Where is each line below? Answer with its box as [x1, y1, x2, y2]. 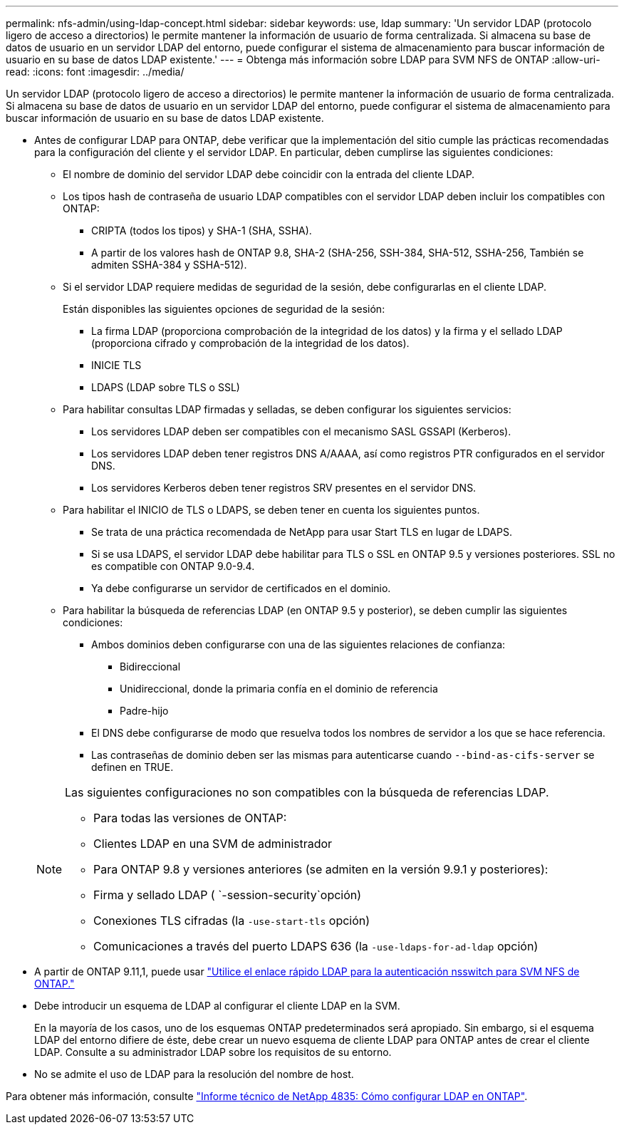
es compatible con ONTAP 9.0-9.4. [91, 560, 255, 572]
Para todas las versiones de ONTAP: [93, 811, 287, 825]
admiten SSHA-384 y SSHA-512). [91, 259, 247, 271]
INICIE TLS [91, 359, 142, 371]
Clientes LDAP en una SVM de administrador [93, 836, 333, 851]
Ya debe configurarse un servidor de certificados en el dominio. [91, 582, 391, 594]
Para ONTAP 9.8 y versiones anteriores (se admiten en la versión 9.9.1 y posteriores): [93, 862, 548, 876]
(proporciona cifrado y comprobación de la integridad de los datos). [91, 337, 410, 349]
